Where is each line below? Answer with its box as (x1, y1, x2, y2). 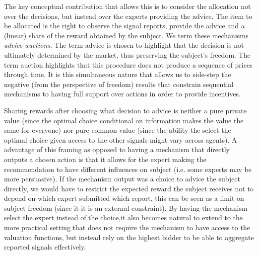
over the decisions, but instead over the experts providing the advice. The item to (4, 10, 253, 21)
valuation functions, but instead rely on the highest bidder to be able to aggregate (4, 232, 254, 242)
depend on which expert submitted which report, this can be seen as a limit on (4, 193, 244, 203)
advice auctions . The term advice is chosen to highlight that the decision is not (4, 40, 244, 50)
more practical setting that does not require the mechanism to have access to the (4, 222, 250, 233)
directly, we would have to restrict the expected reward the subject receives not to (4, 183, 254, 193)
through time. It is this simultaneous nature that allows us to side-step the (4, 69, 231, 80)
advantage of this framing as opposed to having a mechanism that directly (4, 144, 230, 155)
